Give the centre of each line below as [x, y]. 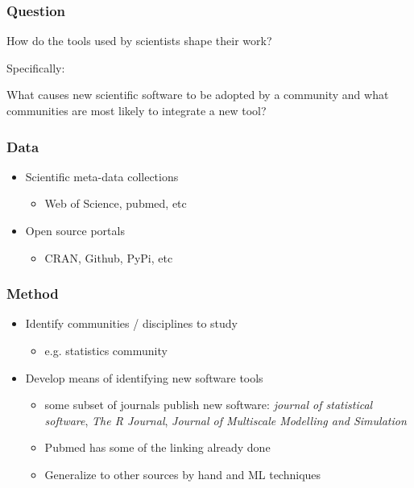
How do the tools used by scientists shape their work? [139, 41]
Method [33, 294]
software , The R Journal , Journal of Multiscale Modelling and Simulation [226, 420]
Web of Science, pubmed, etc [116, 203]
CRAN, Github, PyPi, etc [109, 257]
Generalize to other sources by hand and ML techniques [183, 474]
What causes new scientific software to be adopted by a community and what [198, 95]
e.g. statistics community [106, 350]
